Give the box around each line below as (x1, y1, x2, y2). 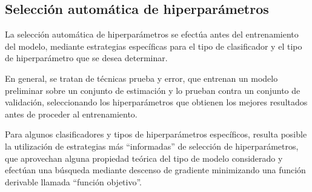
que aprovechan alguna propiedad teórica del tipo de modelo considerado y (5, 151, 283, 164)
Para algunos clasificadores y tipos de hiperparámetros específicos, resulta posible (5, 128, 307, 141)
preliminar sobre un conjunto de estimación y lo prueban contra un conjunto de (5, 84, 300, 96)
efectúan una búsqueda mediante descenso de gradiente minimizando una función (5, 164, 306, 176)
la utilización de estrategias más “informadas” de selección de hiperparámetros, (5, 139, 299, 152)
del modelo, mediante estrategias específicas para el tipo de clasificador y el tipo (5, 39, 302, 52)
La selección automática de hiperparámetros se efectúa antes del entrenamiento (5, 28, 299, 41)
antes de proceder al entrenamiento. (5, 107, 138, 120)
